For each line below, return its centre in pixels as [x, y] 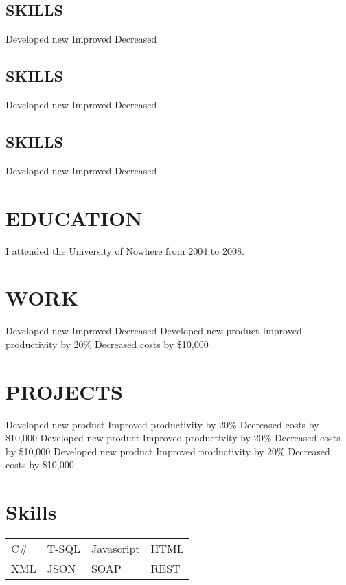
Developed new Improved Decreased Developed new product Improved [154, 331]
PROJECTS [64, 391]
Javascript [115, 549]
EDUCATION [74, 217]
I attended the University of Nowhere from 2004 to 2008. [125, 250]
